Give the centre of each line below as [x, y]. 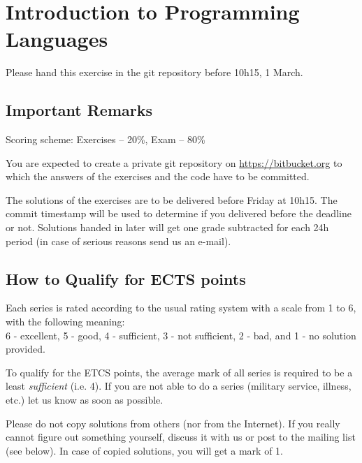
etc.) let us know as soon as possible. [85, 400]
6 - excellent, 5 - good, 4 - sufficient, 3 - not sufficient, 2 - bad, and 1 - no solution [181, 335]
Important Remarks [79, 110]
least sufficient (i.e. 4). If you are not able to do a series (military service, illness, [179, 386]
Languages [57, 39]
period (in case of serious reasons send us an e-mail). [118, 241]
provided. [26, 349]
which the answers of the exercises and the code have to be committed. [158, 176]
